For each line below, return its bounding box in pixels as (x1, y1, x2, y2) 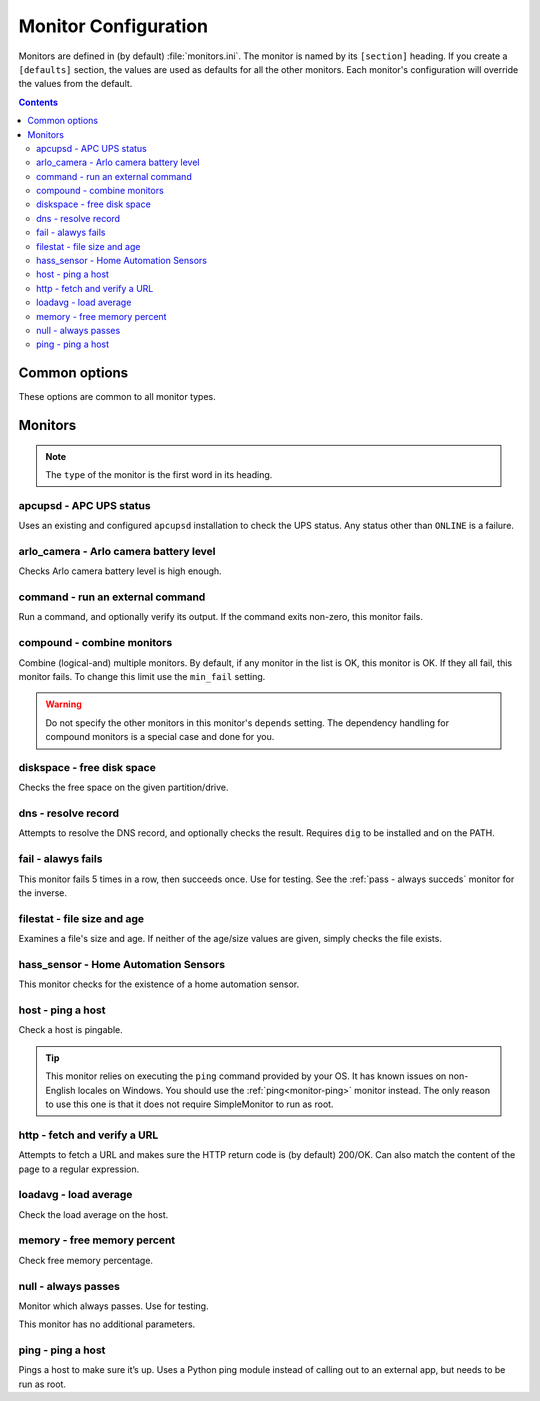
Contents (18, 96, 59, 108)
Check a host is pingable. (18, 1024, 124, 1036)
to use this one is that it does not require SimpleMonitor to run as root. (45, 1098, 334, 1110)
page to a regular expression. (18, 1163, 140, 1175)
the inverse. (18, 887, 68, 899)
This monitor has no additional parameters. (18, 1318, 196, 1330)
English (45, 1084, 76, 1096)
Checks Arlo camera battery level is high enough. (18, 565, 222, 577)
